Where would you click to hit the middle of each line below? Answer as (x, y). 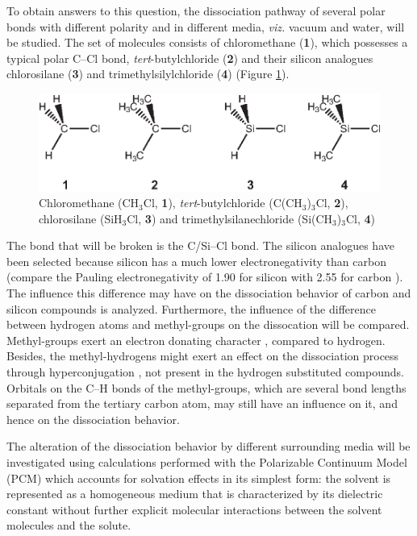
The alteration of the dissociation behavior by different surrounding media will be (208, 446)
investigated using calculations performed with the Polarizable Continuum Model (207, 462)
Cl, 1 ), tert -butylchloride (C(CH (223, 203)
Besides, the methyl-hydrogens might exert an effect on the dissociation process (203, 356)
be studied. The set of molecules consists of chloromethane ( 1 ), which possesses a (207, 42)
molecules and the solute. (69, 525)
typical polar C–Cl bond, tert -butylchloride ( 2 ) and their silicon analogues (190, 58)
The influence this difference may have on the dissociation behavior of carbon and (209, 293)
